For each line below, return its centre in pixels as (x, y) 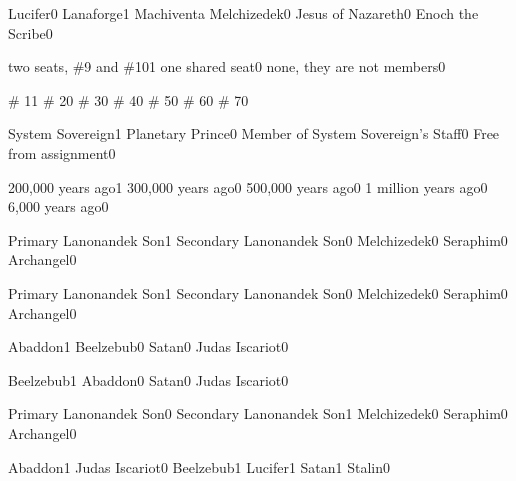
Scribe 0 (30, 32)
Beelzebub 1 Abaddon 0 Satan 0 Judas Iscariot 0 (148, 379)
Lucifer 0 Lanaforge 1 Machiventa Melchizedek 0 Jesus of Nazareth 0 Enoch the (243, 13)
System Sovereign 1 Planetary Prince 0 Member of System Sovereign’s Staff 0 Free (254, 133)
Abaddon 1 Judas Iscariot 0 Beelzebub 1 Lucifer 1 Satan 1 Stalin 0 (199, 466)
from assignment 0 (62, 152)
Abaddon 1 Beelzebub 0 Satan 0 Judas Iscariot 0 (148, 346)
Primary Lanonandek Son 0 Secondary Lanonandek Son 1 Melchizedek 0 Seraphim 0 (258, 413)
